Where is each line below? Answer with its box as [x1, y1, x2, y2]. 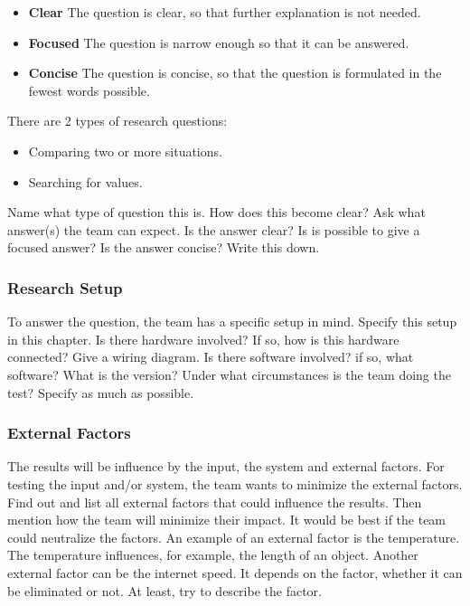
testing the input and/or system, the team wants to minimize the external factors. [7, 474, 463, 493]
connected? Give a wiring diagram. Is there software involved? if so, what [7, 347, 414, 366]
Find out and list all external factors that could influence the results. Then [7, 492, 422, 511]
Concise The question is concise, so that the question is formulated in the [28, 63, 442, 82]
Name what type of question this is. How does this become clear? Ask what [7, 203, 426, 222]
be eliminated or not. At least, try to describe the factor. [7, 581, 322, 600]
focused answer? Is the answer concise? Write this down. [7, 238, 320, 257]
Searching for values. [28, 172, 143, 191]
